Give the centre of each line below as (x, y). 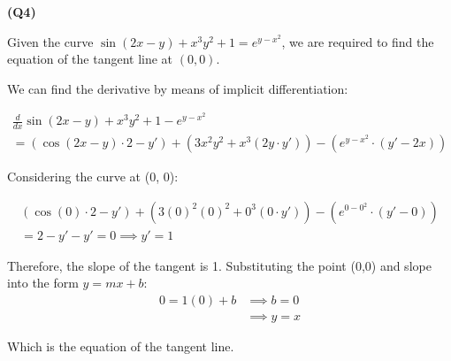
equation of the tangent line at (90, 59)
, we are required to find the (358, 41)
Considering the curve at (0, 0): (93, 176)
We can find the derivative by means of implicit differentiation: (178, 88)
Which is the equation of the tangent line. (121, 346)
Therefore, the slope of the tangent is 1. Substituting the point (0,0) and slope (219, 265)
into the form (43, 283)
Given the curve (50, 41)
